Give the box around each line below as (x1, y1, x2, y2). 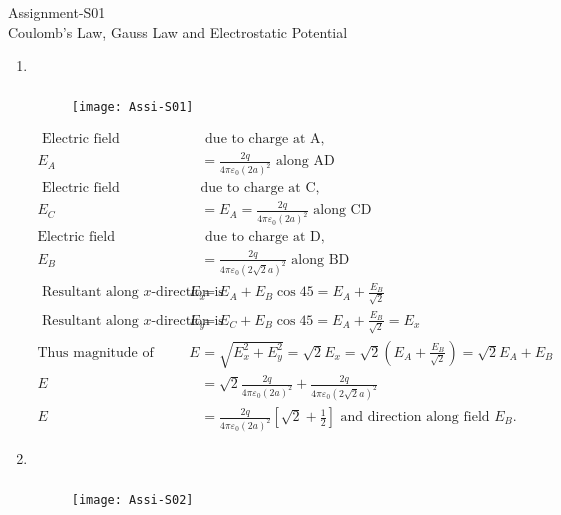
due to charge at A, (205, 131, 325, 146)
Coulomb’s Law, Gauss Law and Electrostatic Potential (8, 21, 348, 42)
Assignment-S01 (8, 2, 106, 22)
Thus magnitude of (37, 345, 154, 360)
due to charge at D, (205, 230, 325, 245)
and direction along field (340, 410, 490, 425)
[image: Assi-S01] (71, 100, 194, 115)
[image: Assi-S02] (71, 492, 194, 507)
